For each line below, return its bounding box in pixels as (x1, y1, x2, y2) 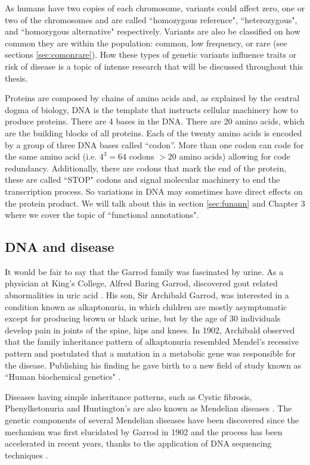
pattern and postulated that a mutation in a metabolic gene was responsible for (5, 347, 296, 360)
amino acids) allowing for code (179, 150, 290, 163)
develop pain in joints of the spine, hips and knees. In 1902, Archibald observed (5, 323, 295, 336)
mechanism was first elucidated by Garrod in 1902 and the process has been (5, 425, 283, 438)
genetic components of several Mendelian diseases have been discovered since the (5, 414, 299, 426)
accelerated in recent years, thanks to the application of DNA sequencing (5, 437, 272, 450)
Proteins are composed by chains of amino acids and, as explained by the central (5, 92, 300, 104)
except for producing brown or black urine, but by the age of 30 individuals (5, 312, 281, 324)
